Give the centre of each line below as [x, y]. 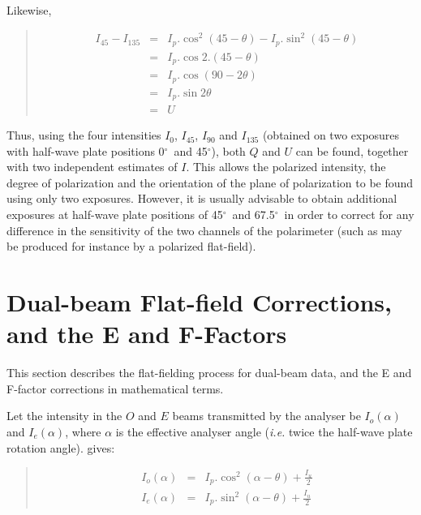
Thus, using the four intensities [84, 135]
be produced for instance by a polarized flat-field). [131, 246]
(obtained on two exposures [331, 135]
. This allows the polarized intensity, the [286, 167]
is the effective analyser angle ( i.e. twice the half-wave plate [264, 431]
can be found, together [352, 150]
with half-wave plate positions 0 [86, 150]
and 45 [191, 150]
